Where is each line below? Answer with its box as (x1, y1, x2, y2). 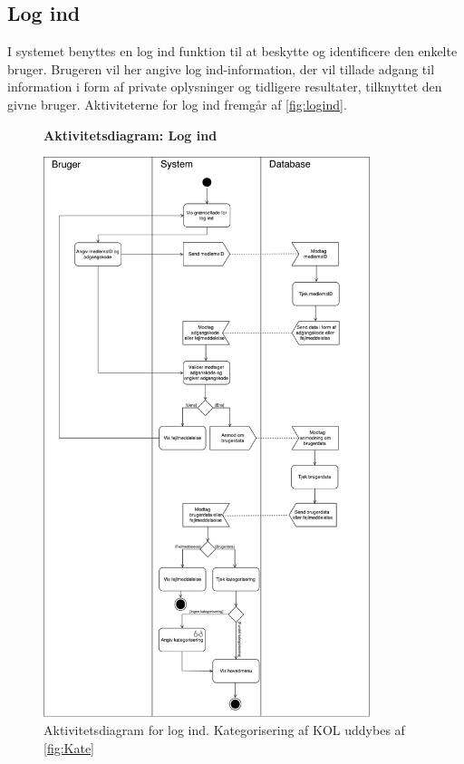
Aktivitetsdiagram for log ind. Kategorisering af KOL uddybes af (43, 720, 405, 739)
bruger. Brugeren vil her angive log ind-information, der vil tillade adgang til (7, 59, 435, 78)
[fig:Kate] (43, 738, 95, 757)
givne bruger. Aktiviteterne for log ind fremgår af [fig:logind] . (7, 94, 347, 113)
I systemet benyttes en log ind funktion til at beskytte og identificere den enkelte (7, 42, 458, 61)
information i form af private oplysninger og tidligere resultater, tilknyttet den (7, 77, 442, 96)
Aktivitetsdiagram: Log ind (43, 125, 217, 144)
